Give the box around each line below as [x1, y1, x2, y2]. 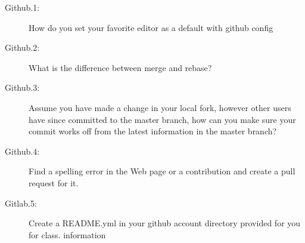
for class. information [29, 228, 106, 241]
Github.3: [5, 81, 40, 94]
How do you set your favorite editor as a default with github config [29, 21, 273, 33]
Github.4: [5, 144, 40, 157]
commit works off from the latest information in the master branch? [29, 125, 277, 137]
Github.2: [5, 41, 40, 54]
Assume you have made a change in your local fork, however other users [29, 101, 291, 113]
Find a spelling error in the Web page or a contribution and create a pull [29, 165, 295, 177]
